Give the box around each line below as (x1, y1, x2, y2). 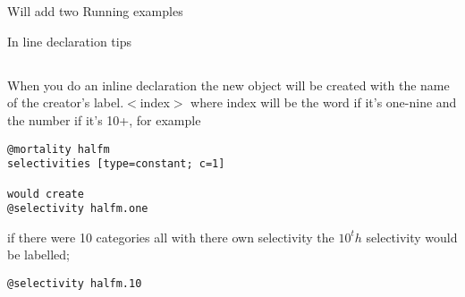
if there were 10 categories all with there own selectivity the (7, 227, 334, 246)
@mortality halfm (7, 142, 110, 156)
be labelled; (7, 245, 71, 264)
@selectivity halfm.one (7, 202, 148, 216)
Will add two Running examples (7, 2, 183, 21)
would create (7, 187, 84, 200)
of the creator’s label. (7, 93, 124, 112)
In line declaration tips (7, 31, 131, 50)
